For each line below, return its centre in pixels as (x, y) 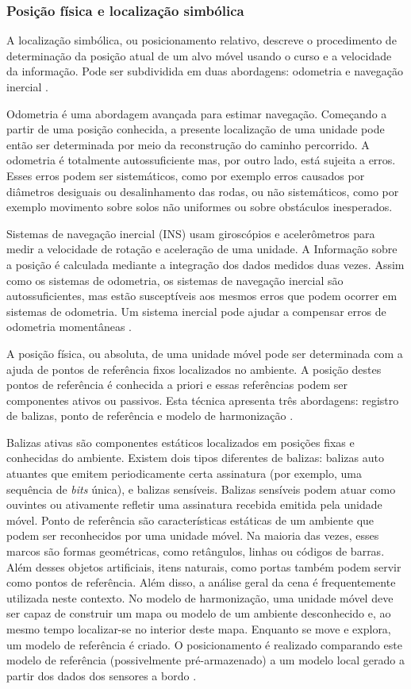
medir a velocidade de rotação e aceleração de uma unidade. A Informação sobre (202, 249)
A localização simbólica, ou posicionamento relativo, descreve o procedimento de (202, 40)
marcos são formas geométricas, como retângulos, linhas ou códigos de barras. (196, 551)
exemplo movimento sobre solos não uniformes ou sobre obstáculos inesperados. (200, 207)
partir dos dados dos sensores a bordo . (102, 675)
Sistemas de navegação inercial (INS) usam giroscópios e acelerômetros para (191, 233)
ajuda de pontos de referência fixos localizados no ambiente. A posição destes (194, 369)
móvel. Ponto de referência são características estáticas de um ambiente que (190, 520)
